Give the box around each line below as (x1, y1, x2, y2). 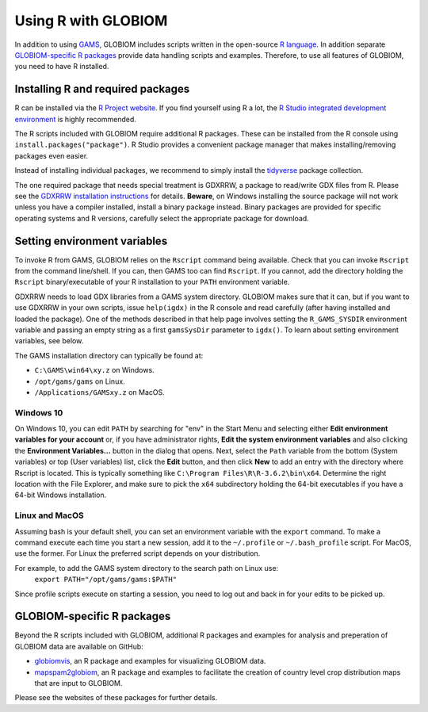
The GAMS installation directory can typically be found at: (14, 350, 204, 360)
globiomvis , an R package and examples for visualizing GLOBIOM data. (34, 656, 266, 666)
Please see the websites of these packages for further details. (14, 693, 218, 702)
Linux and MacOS (14, 510, 84, 521)
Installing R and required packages (14, 82, 190, 96)
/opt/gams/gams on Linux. (34, 377, 126, 386)
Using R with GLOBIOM (14, 12, 168, 29)
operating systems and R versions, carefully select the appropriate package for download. (14, 213, 309, 223)
